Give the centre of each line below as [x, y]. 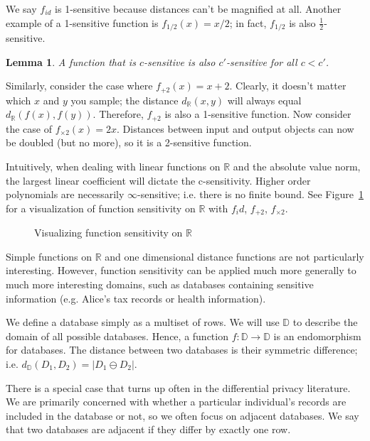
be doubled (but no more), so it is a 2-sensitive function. [129, 142]
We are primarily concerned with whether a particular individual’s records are [176, 402]
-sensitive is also [179, 61]
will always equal [264, 100]
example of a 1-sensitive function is [82, 22]
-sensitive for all [261, 61]
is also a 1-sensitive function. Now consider [258, 114]
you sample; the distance [125, 100]
